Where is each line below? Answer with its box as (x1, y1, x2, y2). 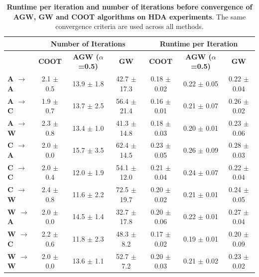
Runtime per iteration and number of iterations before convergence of (6, 1, 253, 11)
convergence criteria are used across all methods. (55, 21, 204, 31)
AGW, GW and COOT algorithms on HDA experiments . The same (13, 11, 246, 21)
